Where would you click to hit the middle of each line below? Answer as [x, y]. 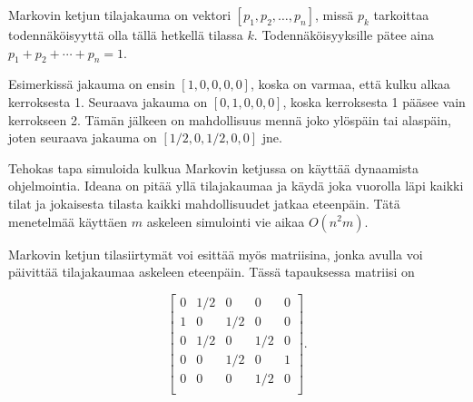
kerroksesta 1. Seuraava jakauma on [108, 101]
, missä [335, 15]
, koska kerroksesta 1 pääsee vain [374, 101]
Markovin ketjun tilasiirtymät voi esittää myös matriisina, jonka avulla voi [216, 254]
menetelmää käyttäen [68, 221]
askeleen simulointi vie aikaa [226, 221]
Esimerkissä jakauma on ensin [92, 84]
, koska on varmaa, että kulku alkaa [350, 84]
